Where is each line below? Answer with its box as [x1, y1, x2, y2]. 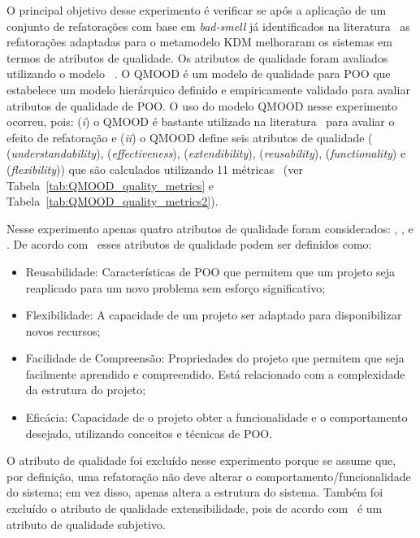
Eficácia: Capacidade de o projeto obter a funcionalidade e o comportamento [25, 409, 408, 426]
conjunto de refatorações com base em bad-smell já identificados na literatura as [6, 17, 410, 34]
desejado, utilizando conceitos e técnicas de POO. [25, 424, 273, 441]
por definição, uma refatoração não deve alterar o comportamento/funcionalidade [6, 467, 411, 484]
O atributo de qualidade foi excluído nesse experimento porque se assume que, [6, 452, 396, 469]
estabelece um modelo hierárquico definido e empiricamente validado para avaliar [6, 80, 410, 98]
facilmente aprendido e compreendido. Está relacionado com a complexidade [25, 365, 405, 382]
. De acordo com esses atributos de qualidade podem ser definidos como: [6, 236, 372, 253]
